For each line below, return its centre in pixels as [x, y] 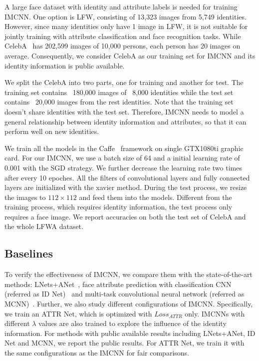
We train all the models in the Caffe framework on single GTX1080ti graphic [124, 148]
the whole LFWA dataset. [44, 226]
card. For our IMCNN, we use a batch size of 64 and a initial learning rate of [122, 158]
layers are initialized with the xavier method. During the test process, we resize [126, 187]
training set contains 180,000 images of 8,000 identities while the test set [119, 92]
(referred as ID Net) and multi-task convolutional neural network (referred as [125, 294]
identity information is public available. [65, 65]
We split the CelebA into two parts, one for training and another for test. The [124, 82]
